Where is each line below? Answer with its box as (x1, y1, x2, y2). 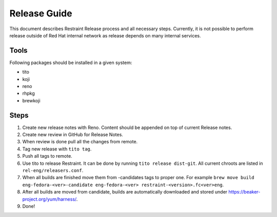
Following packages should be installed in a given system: (9, 59, 132, 66)
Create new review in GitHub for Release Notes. (22, 132, 123, 138)
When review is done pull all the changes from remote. (22, 139, 138, 145)
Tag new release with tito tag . (22, 146, 92, 152)
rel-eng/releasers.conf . (22, 167, 84, 173)
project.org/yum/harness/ (22, 196, 77, 202)
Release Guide (9, 8, 72, 19)
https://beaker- (228, 189, 261, 195)
